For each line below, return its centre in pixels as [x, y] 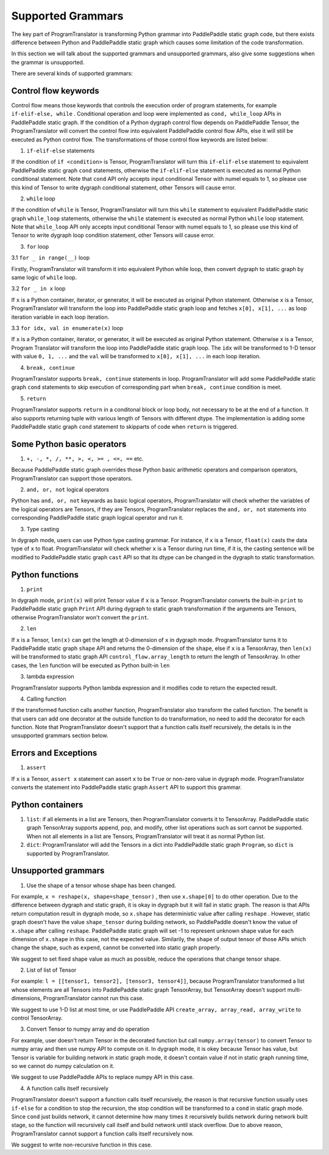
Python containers [47, 804]
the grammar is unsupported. [48, 62]
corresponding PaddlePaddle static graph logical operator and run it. [97, 518]
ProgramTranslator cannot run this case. [94, 998]
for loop [37, 246]
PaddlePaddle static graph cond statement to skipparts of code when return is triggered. [125, 426]
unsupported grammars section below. [60, 736]
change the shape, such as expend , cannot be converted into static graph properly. [116, 948]
